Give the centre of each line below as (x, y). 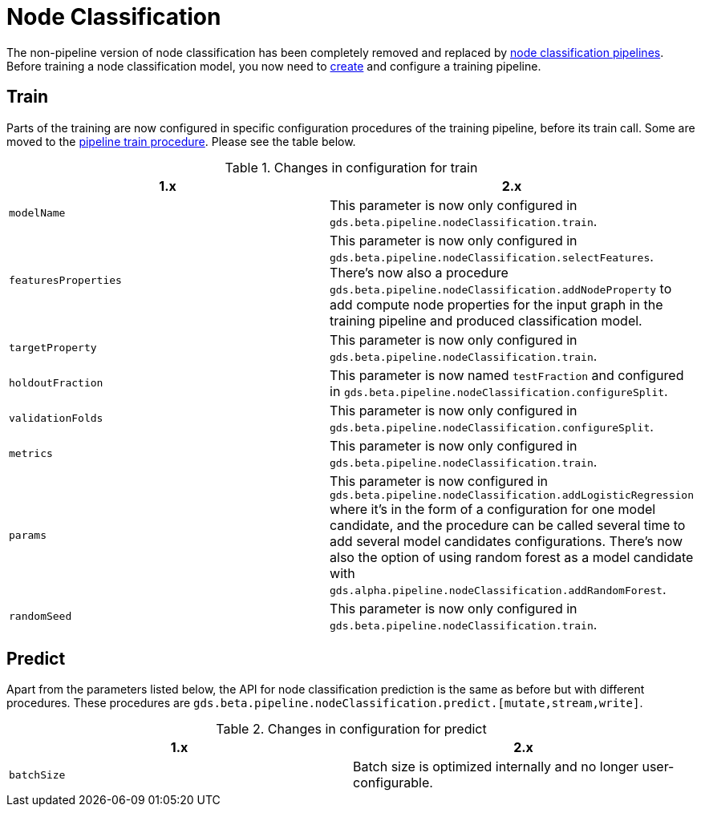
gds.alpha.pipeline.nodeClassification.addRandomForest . (498, 589)
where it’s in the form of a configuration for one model (493, 509)
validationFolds (56, 419)
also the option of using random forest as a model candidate (512, 557)
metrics (31, 454)
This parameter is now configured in (439, 481)
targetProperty (53, 348)
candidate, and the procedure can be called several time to (508, 525)
